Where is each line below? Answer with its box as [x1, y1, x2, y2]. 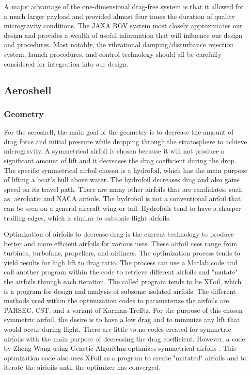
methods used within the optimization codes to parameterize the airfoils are [4, 295, 229, 306]
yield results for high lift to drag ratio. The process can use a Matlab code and [4, 257, 238, 267]
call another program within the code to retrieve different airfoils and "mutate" [4, 267, 238, 277]
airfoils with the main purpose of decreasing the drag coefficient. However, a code [4, 333, 245, 343]
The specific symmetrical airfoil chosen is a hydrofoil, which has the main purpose [4, 165, 247, 175]
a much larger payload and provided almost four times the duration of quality [4, 11, 235, 21]
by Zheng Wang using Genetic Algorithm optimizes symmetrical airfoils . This [4, 343, 236, 353]
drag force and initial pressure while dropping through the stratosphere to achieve [4, 136, 247, 146]
